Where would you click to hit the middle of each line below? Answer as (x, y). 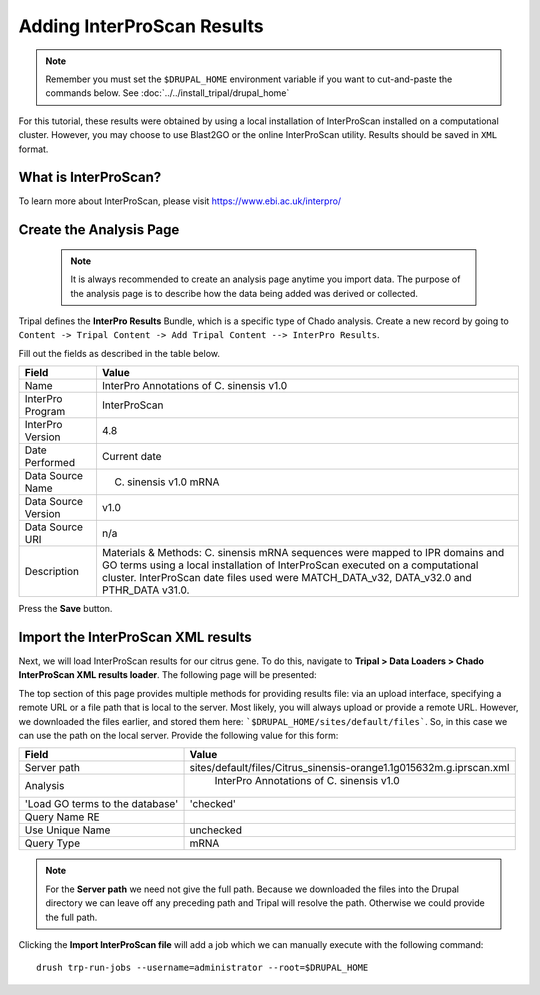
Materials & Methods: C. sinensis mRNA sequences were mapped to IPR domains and (303, 553)
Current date (131, 457)
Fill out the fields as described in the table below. (119, 353)
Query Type (52, 843)
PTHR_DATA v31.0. (145, 590)
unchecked (215, 830)
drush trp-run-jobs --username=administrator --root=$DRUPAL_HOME (202, 968)
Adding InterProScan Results (141, 26)
